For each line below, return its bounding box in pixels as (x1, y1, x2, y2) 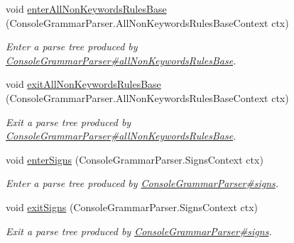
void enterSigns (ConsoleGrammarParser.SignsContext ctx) (6, 152, 263, 166)
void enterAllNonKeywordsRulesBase (6, 1, 167, 16)
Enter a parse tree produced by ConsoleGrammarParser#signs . (6, 176, 279, 191)
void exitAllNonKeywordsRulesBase (6, 77, 161, 91)
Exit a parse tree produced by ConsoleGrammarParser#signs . (6, 223, 272, 238)
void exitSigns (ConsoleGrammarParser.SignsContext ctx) (6, 199, 258, 214)
